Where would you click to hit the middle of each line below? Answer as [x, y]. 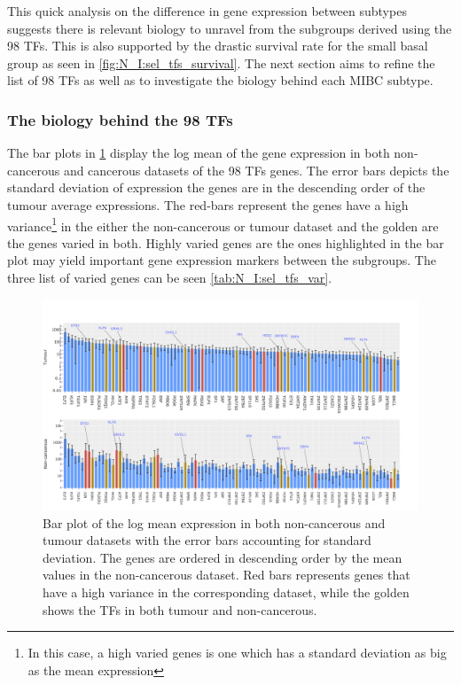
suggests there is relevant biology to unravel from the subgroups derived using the [230, 28]
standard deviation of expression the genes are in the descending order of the [216, 187]
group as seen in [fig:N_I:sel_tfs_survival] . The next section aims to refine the [221, 62]
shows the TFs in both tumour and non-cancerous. [180, 609]
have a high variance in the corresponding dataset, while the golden [226, 592]
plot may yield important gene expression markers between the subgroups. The [222, 260]
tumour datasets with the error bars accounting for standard [207, 540]
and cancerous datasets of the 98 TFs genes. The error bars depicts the [256, 170]
